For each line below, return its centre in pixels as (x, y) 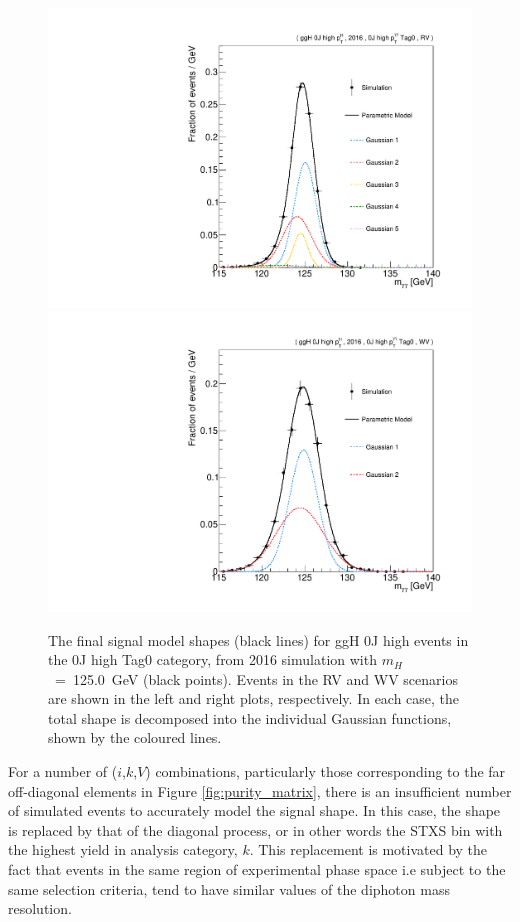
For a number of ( (63, 771)
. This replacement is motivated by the (368, 849)
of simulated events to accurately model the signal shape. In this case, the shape (254, 810)
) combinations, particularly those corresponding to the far (325, 771)
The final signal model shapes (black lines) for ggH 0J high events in (258, 639)
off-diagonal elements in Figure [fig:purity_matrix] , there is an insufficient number (260, 790)
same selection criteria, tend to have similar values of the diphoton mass (229, 888)
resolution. (40, 908)
